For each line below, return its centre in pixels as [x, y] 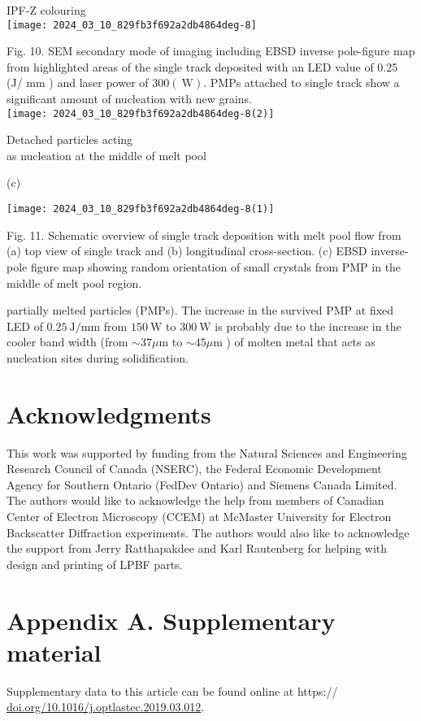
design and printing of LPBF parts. [95, 564]
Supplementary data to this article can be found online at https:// [172, 691]
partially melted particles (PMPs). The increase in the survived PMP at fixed [200, 310]
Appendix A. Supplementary [171, 620]
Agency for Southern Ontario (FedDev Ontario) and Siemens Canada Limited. [202, 484]
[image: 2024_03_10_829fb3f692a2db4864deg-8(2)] [141, 113]
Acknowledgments [109, 413]
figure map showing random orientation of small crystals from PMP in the [216, 266]
